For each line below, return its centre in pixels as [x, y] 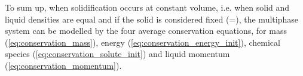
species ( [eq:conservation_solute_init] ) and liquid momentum [117, 54]
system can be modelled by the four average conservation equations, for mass [146, 31]
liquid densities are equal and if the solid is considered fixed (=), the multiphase [151, 19]
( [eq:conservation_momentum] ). [63, 65]
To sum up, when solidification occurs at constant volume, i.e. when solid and [147, 7]
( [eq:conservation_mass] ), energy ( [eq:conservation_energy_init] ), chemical [143, 42]
